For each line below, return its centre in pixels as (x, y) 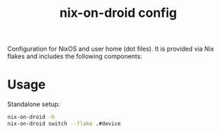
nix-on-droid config (118, 13)
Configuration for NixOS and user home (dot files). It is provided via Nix (111, 49)
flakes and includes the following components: (75, 56)
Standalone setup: (34, 104)
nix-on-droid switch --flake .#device (64, 124)
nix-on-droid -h (31, 118)
